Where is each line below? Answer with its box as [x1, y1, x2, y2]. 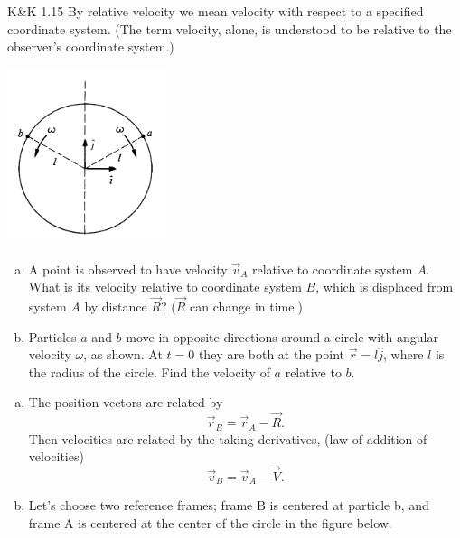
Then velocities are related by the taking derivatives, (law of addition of [28, 429, 427, 448]
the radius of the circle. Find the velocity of [28, 362, 270, 381]
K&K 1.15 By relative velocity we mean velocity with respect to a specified [7, 2, 424, 20]
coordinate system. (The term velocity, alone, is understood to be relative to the [7, 19, 452, 38]
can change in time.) [190, 296, 303, 315]
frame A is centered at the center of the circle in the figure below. [28, 514, 392, 533]
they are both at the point [198, 345, 344, 364]
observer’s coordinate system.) [7, 37, 174, 56]
